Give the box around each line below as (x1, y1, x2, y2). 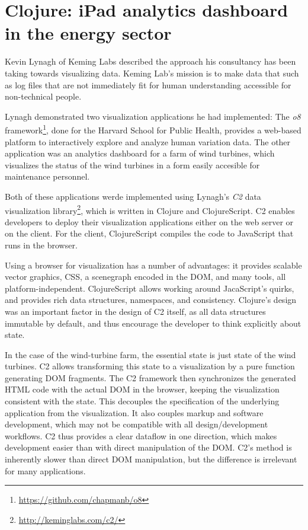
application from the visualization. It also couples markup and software (5, 406, 264, 419)
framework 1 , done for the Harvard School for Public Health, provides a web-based (5, 122, 301, 136)
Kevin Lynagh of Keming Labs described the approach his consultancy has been (5, 55, 296, 68)
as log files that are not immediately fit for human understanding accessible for (5, 78, 291, 91)
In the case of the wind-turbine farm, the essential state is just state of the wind (5, 348, 296, 360)
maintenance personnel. (5, 170, 90, 183)
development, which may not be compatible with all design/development (5, 418, 268, 430)
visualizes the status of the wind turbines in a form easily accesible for (5, 158, 260, 171)
